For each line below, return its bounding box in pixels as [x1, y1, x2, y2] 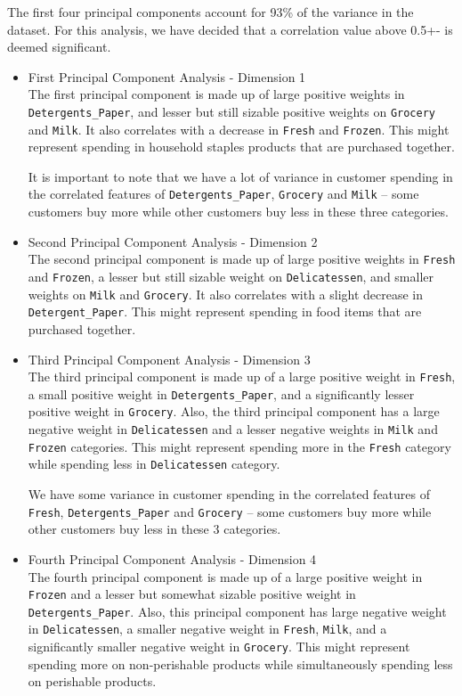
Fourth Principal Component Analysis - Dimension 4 [28, 549, 317, 568]
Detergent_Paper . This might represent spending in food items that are [28, 302, 422, 321]
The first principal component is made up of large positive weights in [28, 85, 405, 103]
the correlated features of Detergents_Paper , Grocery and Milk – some [28, 184, 419, 203]
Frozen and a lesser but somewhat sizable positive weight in [28, 585, 356, 603]
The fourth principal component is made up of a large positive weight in [28, 567, 423, 585]
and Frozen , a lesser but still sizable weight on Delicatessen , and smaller [28, 266, 434, 285]
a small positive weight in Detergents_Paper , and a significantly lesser [28, 384, 415, 403]
